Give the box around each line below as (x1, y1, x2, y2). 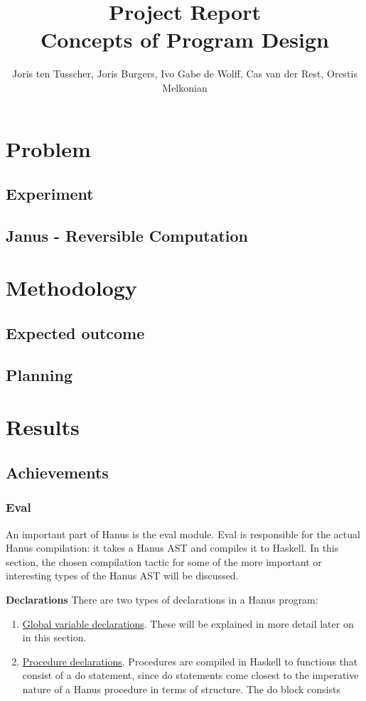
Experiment (6, 183, 94, 205)
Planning (6, 363, 72, 385)
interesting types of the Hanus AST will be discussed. (6, 568, 239, 583)
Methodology (6, 273, 137, 302)
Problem (6, 134, 91, 163)
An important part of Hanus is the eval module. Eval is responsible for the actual (6, 526, 360, 541)
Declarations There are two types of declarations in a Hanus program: (6, 592, 318, 606)
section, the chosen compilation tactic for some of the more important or (6, 554, 322, 569)
